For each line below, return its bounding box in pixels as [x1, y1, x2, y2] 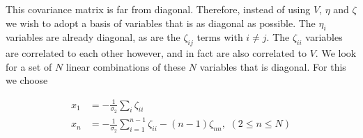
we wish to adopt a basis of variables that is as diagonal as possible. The [6, 15, 316, 30]
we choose [6, 73, 48, 87]
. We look [315, 46, 357, 60]
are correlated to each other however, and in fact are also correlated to [6, 46, 307, 60]
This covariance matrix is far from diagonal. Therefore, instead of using [6, 2, 311, 16]
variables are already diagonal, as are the [6, 30, 180, 44]
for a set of [6, 59, 52, 74]
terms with [196, 30, 243, 44]
